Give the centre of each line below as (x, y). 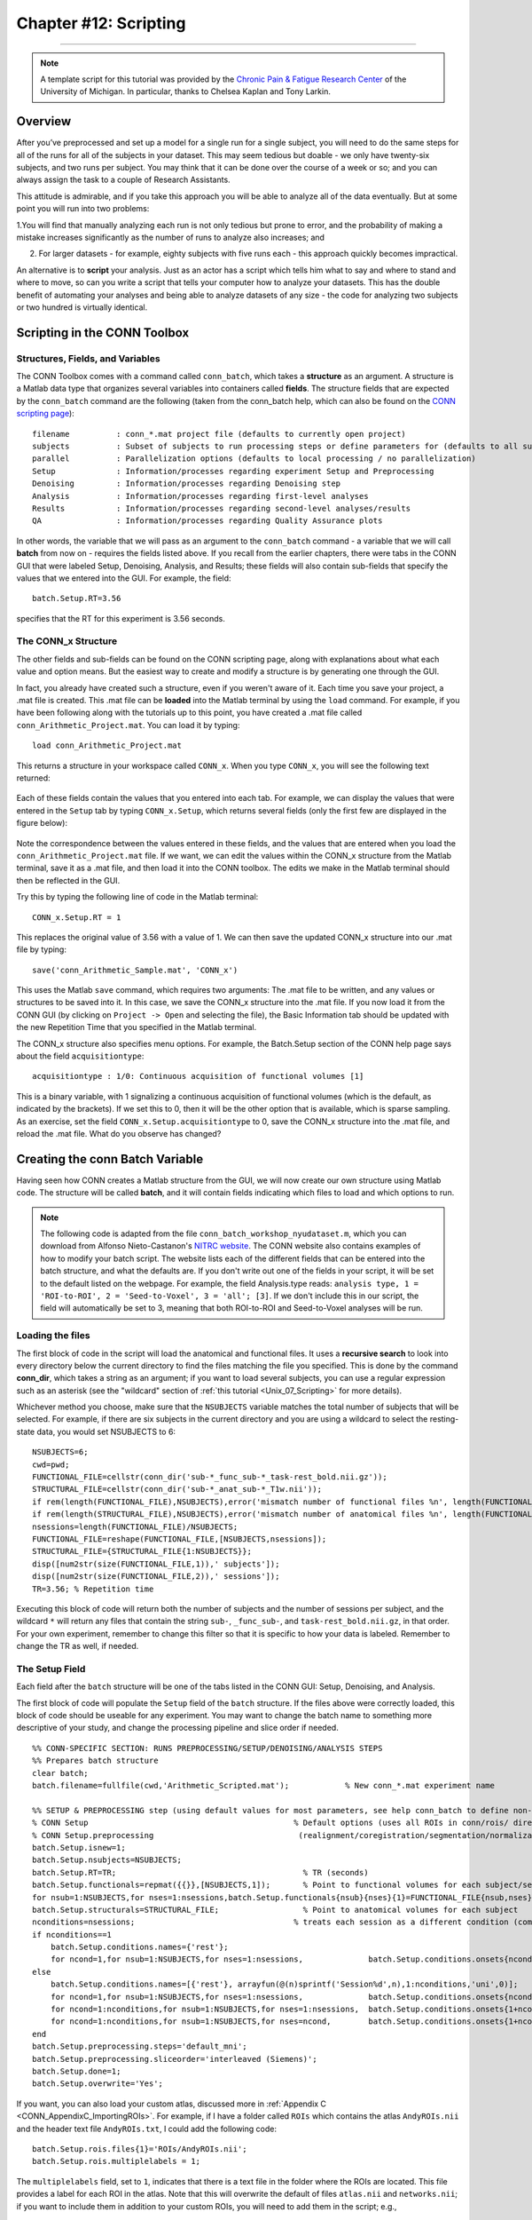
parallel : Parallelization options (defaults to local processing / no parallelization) (254, 459)
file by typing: (41, 949)
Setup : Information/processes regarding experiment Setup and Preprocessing (233, 471)
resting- (444, 1419)
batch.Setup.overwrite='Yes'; (98, 2084)
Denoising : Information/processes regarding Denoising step (187, 484)
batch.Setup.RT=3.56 (77, 599)
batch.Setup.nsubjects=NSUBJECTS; (107, 1860)
